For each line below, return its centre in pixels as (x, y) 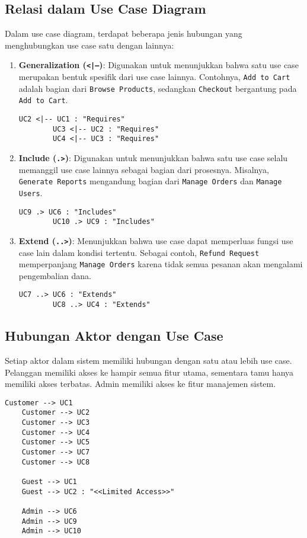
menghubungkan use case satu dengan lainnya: (89, 45)
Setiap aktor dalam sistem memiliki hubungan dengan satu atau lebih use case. (148, 360)
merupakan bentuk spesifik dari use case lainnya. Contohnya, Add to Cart (154, 77)
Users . (31, 192)
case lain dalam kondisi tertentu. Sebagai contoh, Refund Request (139, 252)
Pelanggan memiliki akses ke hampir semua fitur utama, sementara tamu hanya (149, 372)
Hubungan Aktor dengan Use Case (114, 336)
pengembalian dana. (55, 275)
